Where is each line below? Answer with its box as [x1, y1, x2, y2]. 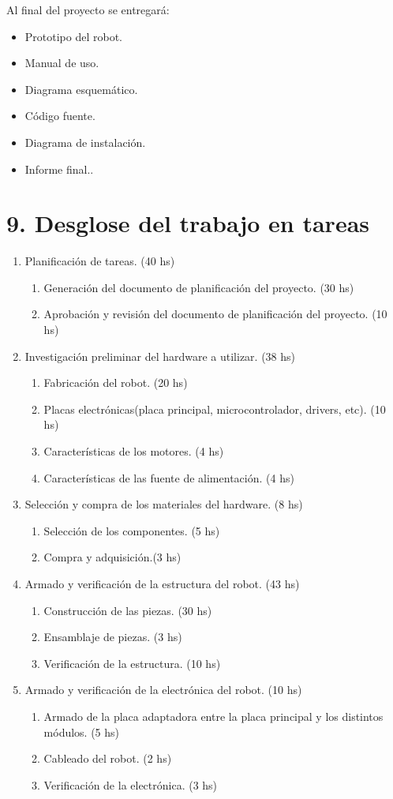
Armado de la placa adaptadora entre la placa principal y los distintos [43, 707, 384, 724]
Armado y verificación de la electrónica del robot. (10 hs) [24, 681, 302, 698]
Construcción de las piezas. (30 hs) [43, 602, 212, 618]
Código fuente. [24, 107, 95, 124]
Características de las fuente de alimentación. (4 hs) [43, 469, 294, 486]
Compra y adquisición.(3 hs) [43, 549, 182, 565]
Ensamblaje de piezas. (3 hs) [43, 628, 182, 645]
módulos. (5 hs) [43, 723, 120, 740]
